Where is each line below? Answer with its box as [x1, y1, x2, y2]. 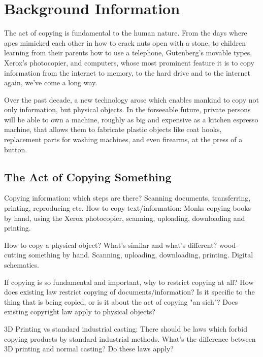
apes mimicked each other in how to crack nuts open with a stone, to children [4, 37, 246, 48]
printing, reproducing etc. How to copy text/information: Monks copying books [4, 203, 251, 213]
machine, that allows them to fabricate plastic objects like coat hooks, [4, 124, 222, 135]
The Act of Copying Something [4, 169, 172, 184]
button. [4, 144, 27, 154]
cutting [4, 249, 26, 260]
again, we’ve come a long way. [4, 77, 97, 88]
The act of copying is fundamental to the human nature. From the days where [4, 27, 247, 38]
